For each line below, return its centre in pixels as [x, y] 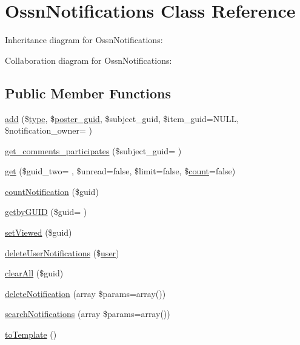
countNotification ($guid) [52, 191]
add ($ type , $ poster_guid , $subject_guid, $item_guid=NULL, [122, 118]
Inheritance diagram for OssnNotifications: [84, 40]
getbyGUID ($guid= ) [46, 212]
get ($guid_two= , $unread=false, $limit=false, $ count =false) [120, 171]
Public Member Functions [88, 93]
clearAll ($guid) [34, 273]
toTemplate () [31, 334]
